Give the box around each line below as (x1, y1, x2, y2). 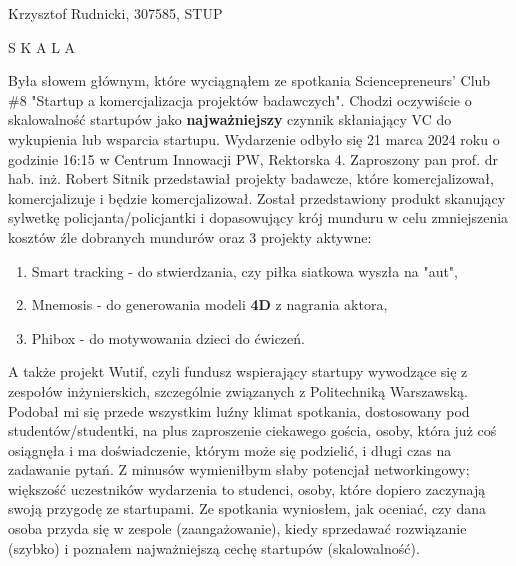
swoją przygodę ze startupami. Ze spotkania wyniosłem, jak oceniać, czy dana (8, 498, 486, 519)
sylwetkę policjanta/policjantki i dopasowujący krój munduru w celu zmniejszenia (8, 207, 509, 228)
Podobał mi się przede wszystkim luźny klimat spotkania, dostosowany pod (8, 400, 470, 421)
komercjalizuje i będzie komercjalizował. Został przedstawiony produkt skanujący (8, 187, 506, 208)
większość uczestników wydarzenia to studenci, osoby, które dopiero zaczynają (8, 478, 486, 499)
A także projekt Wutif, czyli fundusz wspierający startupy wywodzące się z (8, 361, 468, 382)
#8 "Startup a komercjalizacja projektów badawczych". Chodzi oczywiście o (8, 89, 472, 110)
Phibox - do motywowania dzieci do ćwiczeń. (31, 327, 305, 348)
